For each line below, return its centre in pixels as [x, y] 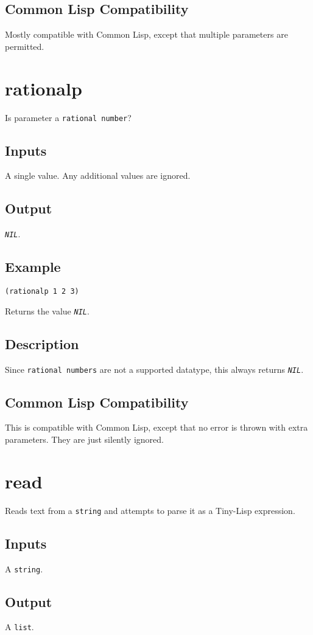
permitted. [25, 46]
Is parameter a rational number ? [68, 117]
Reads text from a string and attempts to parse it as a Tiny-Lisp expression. [150, 510]
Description [42, 343]
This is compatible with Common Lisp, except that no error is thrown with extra [156, 427]
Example [33, 267]
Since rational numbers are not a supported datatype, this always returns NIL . [154, 369]
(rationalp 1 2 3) [42, 292]
